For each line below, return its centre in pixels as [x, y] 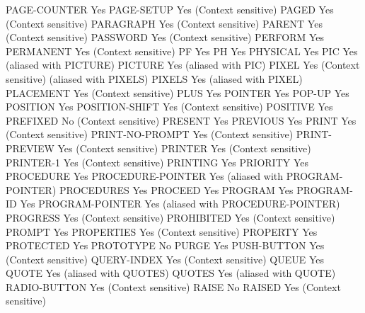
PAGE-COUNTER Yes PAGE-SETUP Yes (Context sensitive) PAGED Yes [170, 9]
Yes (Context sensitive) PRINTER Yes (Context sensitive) [184, 148]
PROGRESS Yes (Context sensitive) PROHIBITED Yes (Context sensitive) [170, 217]
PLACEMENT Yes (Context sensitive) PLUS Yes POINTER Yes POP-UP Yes [178, 92]
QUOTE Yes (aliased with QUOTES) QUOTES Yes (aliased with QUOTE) [171, 273]
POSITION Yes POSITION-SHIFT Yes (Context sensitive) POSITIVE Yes [169, 107]
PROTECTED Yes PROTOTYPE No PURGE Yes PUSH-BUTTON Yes [165, 245]
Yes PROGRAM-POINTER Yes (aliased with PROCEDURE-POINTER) [180, 204]
